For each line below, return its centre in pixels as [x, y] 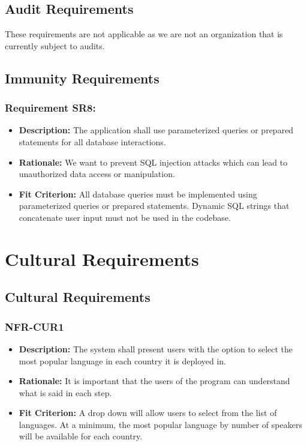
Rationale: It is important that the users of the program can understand [154, 381]
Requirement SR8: [50, 108]
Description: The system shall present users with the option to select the [156, 348]
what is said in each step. [65, 392]
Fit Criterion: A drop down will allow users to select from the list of [148, 413]
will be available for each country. [81, 436]
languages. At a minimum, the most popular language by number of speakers [160, 424]
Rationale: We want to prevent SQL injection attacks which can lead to [153, 162]
